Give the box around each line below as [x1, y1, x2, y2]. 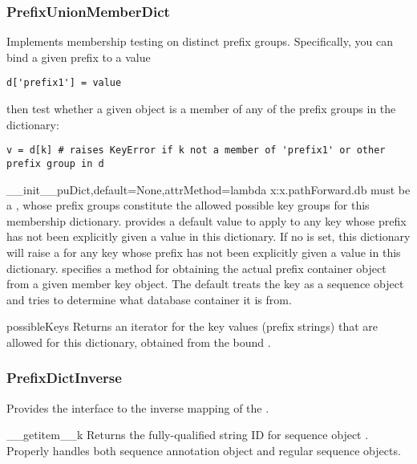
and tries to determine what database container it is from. [6, 291, 292, 307]
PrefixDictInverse [6, 368, 122, 388]
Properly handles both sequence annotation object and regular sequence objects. [6, 442, 401, 458]
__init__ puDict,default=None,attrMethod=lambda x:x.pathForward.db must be [6, 181, 411, 197]
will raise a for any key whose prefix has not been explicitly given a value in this [6, 243, 401, 260]
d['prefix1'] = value [6, 77, 122, 89]
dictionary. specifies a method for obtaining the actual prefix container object [6, 259, 387, 276]
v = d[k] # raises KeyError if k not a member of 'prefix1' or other [6, 144, 386, 157]
